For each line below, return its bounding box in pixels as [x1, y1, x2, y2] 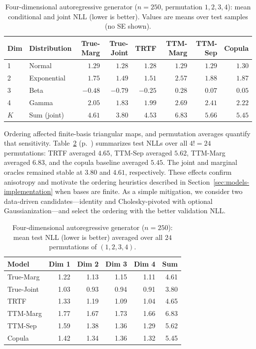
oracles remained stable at [4, 167, 83, 177]
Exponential [29, 73, 65, 83]
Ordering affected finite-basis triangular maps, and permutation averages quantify [4, 128, 251, 138]
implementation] [4, 186, 53, 196]
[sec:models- [213, 176, 250, 187]
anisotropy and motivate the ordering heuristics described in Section [4, 176, 210, 187]
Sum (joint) [29, 109, 64, 119]
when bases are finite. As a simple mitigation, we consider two [55, 186, 243, 196]
